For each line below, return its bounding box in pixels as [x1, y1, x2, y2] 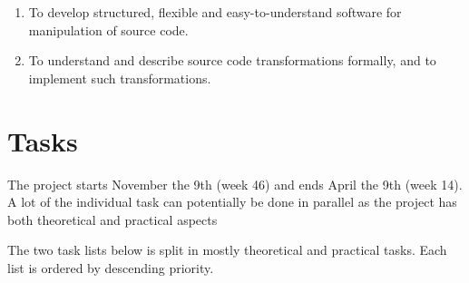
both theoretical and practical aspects [7, 210, 218, 229]
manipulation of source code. [28, 20, 189, 39]
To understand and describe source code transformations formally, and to [28, 51, 436, 70]
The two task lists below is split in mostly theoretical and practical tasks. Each [7, 240, 447, 259]
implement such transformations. [28, 68, 211, 87]
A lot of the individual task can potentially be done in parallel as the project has [7, 192, 457, 211]
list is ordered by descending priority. [7, 258, 214, 277]
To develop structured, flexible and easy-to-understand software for [28, 3, 402, 21]
